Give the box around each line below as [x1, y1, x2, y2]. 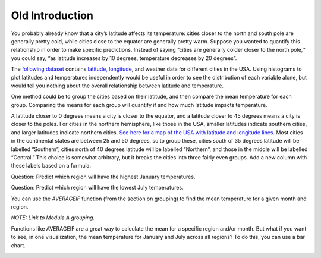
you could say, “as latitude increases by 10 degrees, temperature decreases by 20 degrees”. [11, 54, 237, 62]
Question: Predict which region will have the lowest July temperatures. [11, 184, 184, 191]
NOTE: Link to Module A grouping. [11, 214, 95, 221]
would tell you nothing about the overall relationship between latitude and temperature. [11, 82, 224, 89]
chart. [11, 241, 26, 249]
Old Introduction [11, 9, 93, 22]
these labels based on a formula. [11, 162, 92, 169]
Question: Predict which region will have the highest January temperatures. [11, 173, 196, 180]
